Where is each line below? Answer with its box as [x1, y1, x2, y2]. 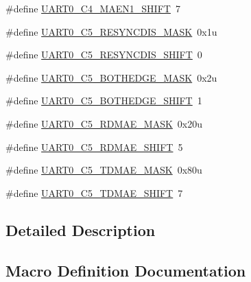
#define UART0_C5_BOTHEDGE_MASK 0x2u [5, 70, 217, 84]
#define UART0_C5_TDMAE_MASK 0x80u [5, 163, 202, 177]
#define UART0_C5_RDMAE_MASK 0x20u [5, 116, 203, 130]
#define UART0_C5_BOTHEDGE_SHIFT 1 [5, 93, 202, 108]
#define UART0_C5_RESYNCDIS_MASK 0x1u [5, 24, 217, 38]
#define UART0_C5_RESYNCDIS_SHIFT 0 [5, 47, 202, 62]
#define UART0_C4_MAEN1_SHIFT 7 [5, 1, 180, 15]
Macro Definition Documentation [5, 259, 246, 281]
